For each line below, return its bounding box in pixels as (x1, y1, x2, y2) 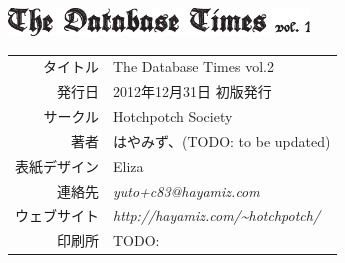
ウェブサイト (15, 205, 99, 226)
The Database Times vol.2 (113, 56, 274, 77)
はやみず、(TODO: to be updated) (113, 130, 331, 151)
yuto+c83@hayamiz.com (113, 180, 260, 201)
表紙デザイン (15, 155, 99, 176)
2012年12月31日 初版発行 (113, 81, 272, 102)
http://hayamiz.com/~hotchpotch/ (113, 205, 321, 226)
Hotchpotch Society (113, 106, 233, 127)
